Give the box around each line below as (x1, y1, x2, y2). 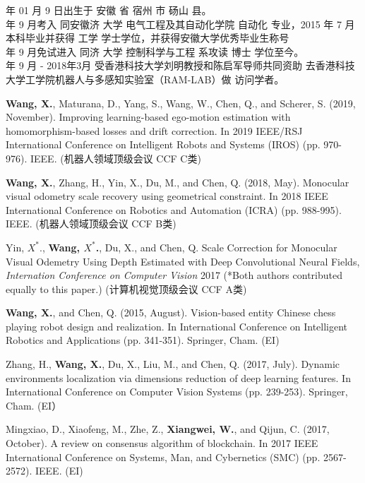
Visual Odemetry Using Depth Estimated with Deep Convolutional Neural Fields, (6, 254, 360, 268)
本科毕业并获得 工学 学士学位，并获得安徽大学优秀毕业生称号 (6, 30, 289, 45)
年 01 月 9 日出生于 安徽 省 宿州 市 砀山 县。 (6, 3, 212, 17)
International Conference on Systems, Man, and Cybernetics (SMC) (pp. (6, 449, 321, 464)
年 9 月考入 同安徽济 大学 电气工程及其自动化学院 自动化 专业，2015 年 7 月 (6, 16, 355, 31)
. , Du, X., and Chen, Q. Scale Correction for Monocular (95, 239, 337, 254)
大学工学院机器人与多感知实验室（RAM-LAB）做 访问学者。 (6, 71, 285, 86)
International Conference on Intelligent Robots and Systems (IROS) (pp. (6, 137, 321, 152)
